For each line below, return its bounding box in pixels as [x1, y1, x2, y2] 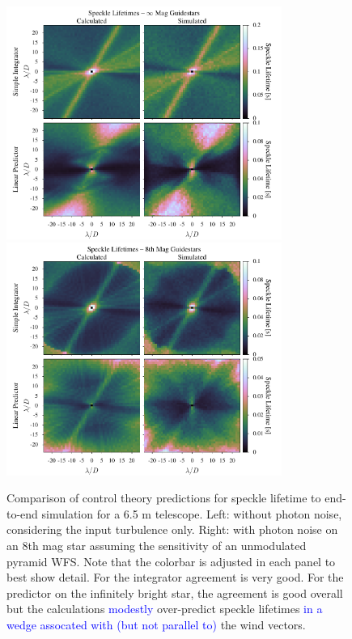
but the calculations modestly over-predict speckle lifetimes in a [6, 600, 323, 617]
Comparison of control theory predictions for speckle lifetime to [6, 489, 321, 506]
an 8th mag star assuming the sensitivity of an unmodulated [6, 537, 307, 554]
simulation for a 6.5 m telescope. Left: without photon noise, [41, 505, 342, 522]
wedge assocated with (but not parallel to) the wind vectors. [6, 616, 306, 633]
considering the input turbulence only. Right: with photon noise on [6, 521, 338, 538]
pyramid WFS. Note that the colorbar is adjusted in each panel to [6, 552, 336, 569]
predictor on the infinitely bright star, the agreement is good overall [6, 584, 343, 601]
